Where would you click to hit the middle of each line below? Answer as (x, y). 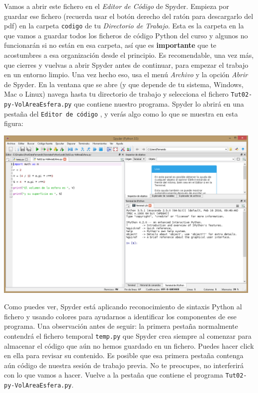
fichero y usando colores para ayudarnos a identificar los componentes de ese (120, 316)
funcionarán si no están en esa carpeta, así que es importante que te (110, 45)
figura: (14, 123)
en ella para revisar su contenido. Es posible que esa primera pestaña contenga (124, 355)
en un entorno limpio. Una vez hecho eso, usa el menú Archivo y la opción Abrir (126, 74)
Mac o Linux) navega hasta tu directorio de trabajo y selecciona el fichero (116, 94)
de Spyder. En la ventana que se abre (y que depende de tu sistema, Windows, (124, 84)
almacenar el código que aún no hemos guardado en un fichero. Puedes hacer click (129, 345)
